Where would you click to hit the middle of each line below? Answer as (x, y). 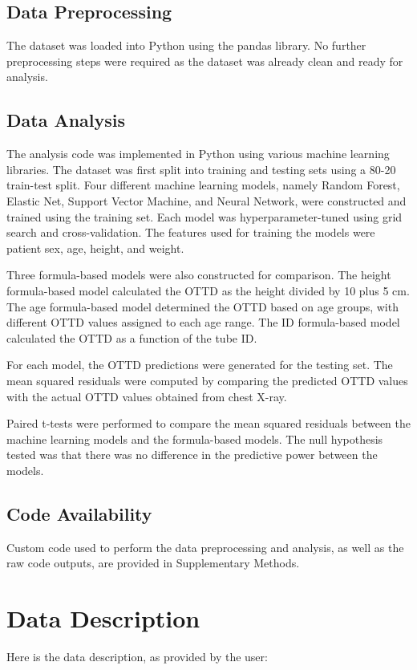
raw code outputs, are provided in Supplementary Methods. (153, 563)
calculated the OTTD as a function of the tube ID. (132, 337)
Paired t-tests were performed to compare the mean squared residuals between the (209, 423)
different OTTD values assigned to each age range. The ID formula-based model (203, 322)
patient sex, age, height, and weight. (95, 248)
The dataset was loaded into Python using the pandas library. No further (186, 45)
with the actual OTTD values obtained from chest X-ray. (147, 396)
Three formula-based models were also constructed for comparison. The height (199, 275)
